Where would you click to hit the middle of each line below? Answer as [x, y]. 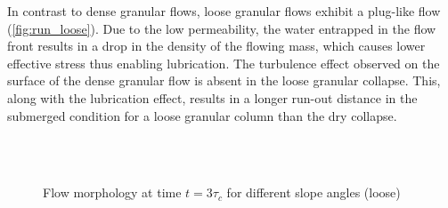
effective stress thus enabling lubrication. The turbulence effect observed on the [224, 63]
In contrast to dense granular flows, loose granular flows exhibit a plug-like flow [224, 11]
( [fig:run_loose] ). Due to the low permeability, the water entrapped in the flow [222, 28]
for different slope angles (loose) [314, 192]
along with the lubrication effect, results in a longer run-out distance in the [212, 97]
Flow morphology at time [112, 192]
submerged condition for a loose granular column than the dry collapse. [202, 115]
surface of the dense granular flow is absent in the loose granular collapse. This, [224, 80]
